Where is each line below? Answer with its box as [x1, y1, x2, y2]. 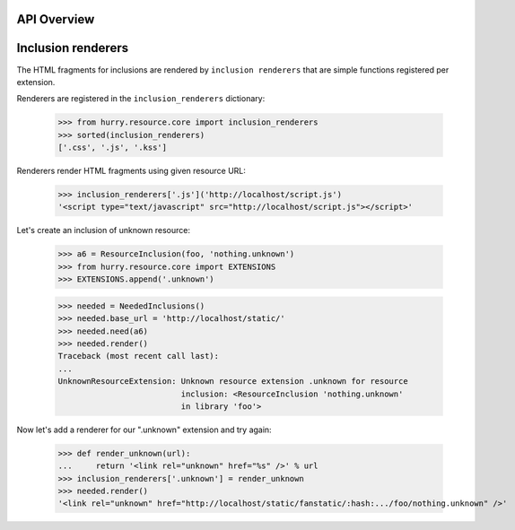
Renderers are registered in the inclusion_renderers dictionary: [16, 93, 266, 104]
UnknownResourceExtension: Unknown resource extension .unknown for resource [57, 377, 408, 387]
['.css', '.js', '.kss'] [57, 143, 168, 152]
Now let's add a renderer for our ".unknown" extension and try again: [16, 424, 273, 435]
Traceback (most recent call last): [57, 351, 220, 361]
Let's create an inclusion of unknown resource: [16, 225, 191, 236]
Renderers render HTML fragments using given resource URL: [16, 166, 247, 177]
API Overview [16, 12, 95, 27]
